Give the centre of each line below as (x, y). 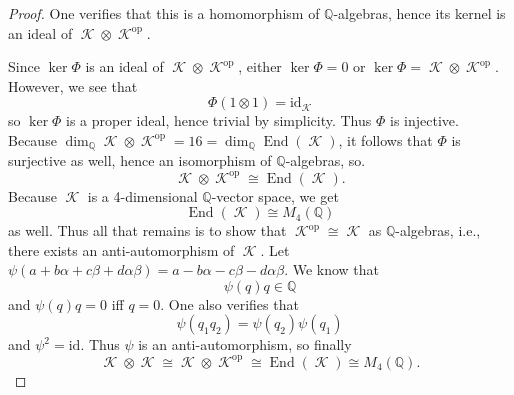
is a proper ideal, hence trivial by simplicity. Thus (219, 120)
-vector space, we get (275, 195)
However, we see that (73, 85)
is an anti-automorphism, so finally (245, 344)
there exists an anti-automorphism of (121, 249)
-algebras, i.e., (438, 230)
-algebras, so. (325, 160)
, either (260, 66)
